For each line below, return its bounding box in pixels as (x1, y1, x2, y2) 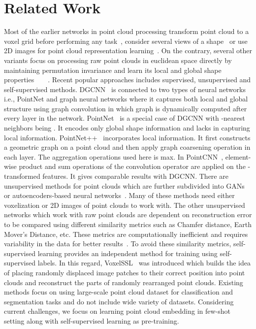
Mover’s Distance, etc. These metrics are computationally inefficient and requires (4, 229, 248, 239)
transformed (4, 171, 40, 181)
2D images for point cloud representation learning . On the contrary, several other (4, 45, 252, 56)
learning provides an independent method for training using (37, 248, 218, 258)
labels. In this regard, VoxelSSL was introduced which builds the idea (37, 258, 251, 268)
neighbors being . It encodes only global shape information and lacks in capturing (4, 123, 250, 133)
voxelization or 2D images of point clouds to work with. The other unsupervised (4, 199, 245, 210)
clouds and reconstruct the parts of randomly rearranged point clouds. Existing (4, 277, 243, 287)
